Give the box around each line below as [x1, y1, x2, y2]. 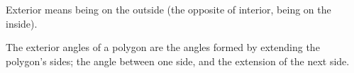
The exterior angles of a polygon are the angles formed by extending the [6, 40, 320, 55]
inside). [6, 16, 38, 30]
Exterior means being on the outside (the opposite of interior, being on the [6, 2, 331, 16]
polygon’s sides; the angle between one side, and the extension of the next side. [6, 53, 350, 68]
